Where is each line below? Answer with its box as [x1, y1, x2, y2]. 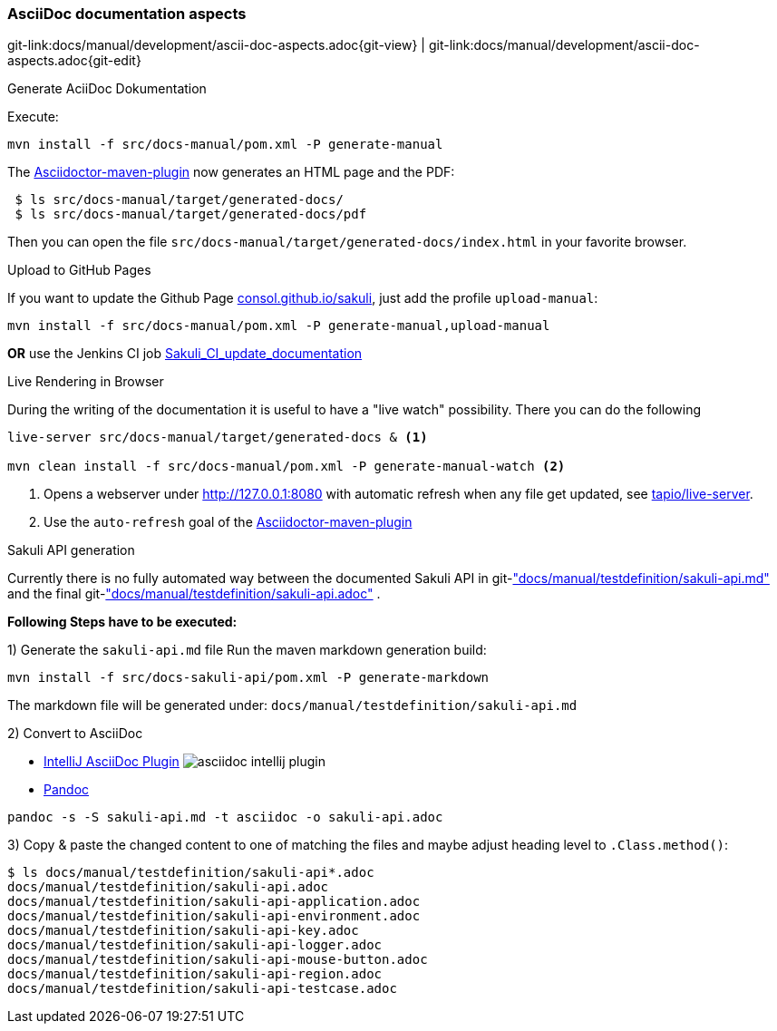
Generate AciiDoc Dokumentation [7, 81, 207, 97]
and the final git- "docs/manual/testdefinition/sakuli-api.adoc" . [7, 586, 381, 602]
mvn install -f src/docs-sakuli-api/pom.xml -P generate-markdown [7, 670, 490, 686]
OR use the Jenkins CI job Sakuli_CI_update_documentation [7, 345, 363, 362]
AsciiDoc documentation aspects [7, 5, 247, 23]
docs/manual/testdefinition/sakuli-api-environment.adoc [7, 909, 421, 924]
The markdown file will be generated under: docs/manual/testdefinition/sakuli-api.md [7, 697, 578, 714]
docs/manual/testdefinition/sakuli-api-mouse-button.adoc [7, 952, 428, 968]
